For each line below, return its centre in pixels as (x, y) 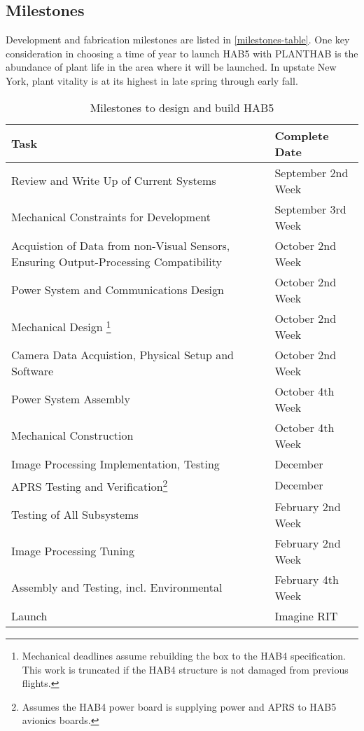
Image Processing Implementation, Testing (115, 464)
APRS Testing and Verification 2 (90, 485)
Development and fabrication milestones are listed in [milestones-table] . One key (178, 40)
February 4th (307, 579)
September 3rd (310, 209)
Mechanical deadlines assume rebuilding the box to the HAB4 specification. (184, 655)
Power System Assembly (71, 399)
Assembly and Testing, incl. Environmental (117, 587)
